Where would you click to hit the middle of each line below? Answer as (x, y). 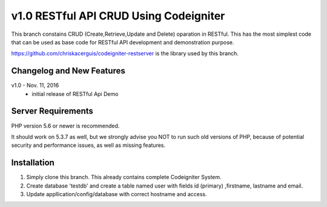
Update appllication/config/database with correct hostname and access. (117, 194)
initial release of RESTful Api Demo (75, 93)
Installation (33, 163)
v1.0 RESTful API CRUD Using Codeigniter (118, 16)
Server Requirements (52, 111)
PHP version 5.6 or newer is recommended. (65, 126)
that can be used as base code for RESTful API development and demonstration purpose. (123, 42)
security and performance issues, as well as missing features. (88, 145)
